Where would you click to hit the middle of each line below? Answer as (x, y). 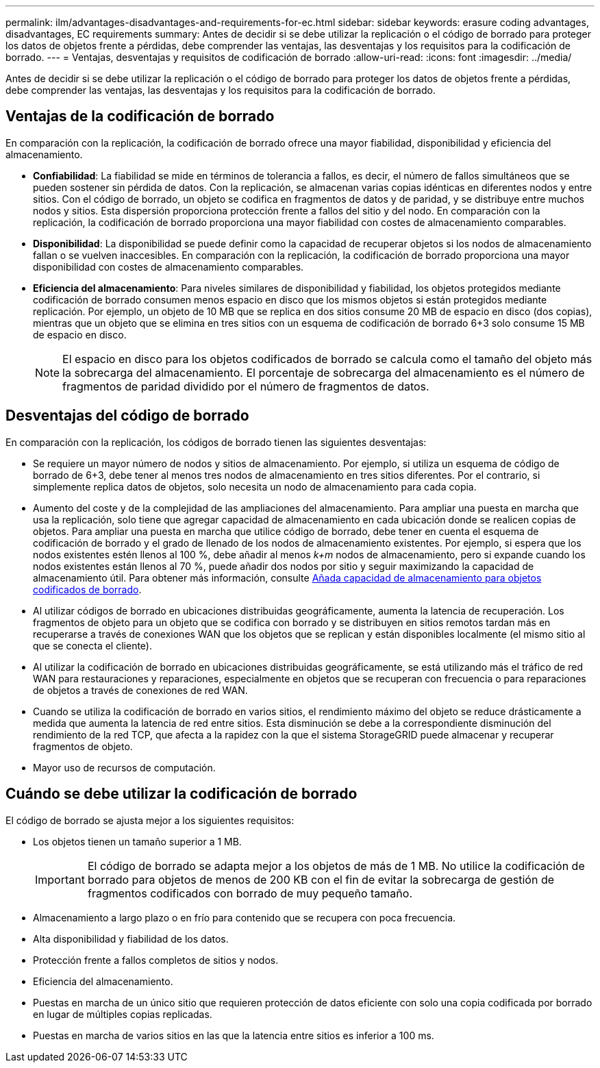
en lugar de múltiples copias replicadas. (123, 1014)
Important (60, 879)
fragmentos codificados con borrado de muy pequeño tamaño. (250, 893)
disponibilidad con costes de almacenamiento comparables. (168, 266)
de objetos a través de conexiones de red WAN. (140, 690)
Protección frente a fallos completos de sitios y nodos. (156, 960)
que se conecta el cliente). (93, 645)
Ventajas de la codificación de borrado (140, 116)
